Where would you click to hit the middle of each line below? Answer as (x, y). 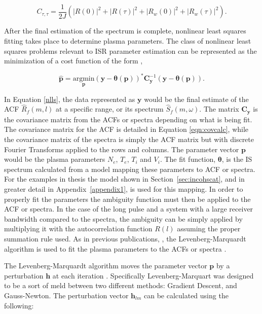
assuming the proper (209, 229)
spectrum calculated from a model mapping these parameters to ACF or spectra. (130, 169)
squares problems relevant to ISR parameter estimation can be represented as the (130, 50)
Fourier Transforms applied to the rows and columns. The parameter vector (122, 149)
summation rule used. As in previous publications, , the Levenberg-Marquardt (125, 238)
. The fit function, (188, 159)
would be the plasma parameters (55, 159)
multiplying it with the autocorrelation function (78, 229)
